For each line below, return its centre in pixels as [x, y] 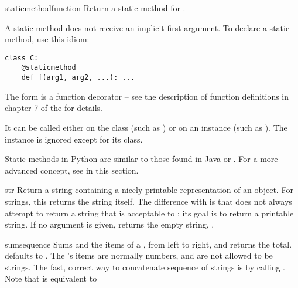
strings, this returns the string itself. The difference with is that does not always [148, 201]
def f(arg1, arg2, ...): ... [78, 78]
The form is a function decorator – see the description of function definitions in [147, 96]
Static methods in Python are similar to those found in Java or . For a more [141, 159]
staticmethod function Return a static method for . [95, 8]
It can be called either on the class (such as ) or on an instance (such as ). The [146, 127]
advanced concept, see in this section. [72, 170]
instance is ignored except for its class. [74, 139]
